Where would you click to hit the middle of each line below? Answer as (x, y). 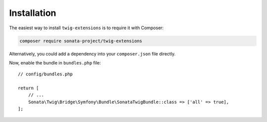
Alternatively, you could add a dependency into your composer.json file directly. (92, 54)
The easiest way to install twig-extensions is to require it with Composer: (87, 28)
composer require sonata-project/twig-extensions (81, 41)
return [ (28, 88)
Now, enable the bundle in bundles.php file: (55, 62)
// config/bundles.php (45, 74)
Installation (33, 13)
